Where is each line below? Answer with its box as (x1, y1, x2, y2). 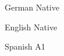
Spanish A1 (5, 40, 45, 52)
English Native (5, 20, 58, 33)
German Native (5, 1, 59, 13)
